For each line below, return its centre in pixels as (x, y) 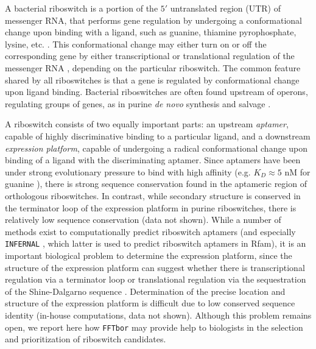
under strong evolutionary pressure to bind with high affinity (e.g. (128, 171)
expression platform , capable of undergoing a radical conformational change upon (156, 148)
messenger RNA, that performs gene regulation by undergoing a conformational (153, 20)
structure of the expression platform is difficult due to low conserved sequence (150, 303)
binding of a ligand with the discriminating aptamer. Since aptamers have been (153, 160)
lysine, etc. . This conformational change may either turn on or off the (136, 44)
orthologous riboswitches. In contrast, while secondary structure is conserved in (153, 195)
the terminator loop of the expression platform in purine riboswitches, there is (151, 207)
